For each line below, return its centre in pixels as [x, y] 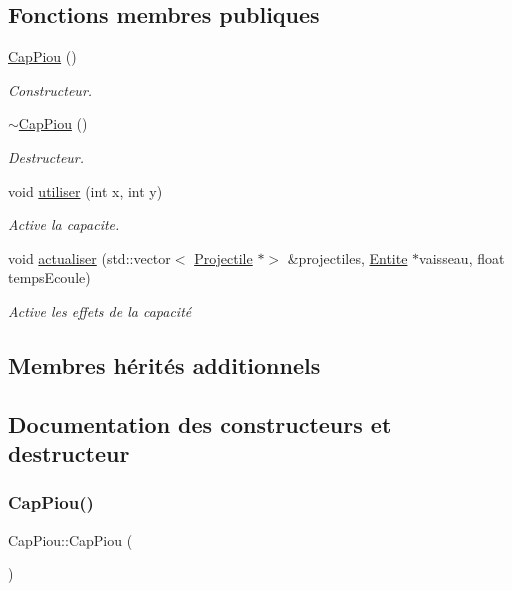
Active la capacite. [64, 224]
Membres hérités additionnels [164, 364]
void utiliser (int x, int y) [85, 190]
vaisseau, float [462, 257]
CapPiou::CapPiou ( [70, 539]
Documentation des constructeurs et [200, 423]
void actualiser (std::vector [89, 257]
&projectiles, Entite [347, 257]
